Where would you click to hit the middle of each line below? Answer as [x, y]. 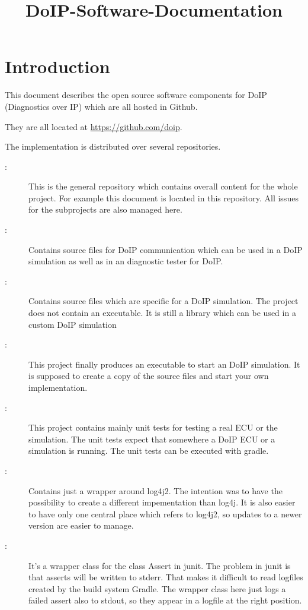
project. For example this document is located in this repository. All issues [163, 197]
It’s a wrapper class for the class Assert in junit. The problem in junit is [160, 565]
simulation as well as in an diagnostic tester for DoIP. [126, 261]
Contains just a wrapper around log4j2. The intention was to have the [155, 490]
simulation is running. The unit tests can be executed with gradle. [149, 451]
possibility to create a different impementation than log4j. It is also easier [162, 502]
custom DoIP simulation [73, 324]
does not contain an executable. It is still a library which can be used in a [162, 313]
